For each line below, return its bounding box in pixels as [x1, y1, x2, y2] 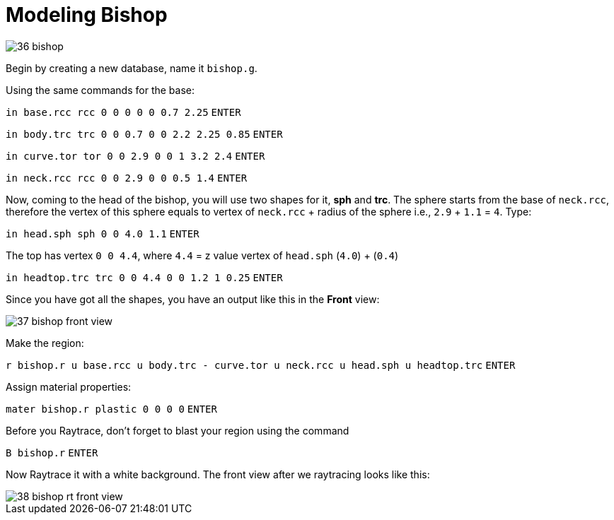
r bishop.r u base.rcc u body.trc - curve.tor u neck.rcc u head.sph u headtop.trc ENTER [6, 359, 516, 371]
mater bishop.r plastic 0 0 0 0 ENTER [6, 403, 217, 415]
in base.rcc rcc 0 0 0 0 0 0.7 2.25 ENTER [6, 106, 241, 118]
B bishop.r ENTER [6, 447, 98, 459]
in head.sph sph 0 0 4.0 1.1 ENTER [6, 227, 199, 240]
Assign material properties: [6, 380, 132, 393]
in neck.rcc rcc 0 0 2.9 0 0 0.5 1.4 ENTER [6, 172, 248, 184]
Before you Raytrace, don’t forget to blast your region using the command [6, 424, 349, 437]
